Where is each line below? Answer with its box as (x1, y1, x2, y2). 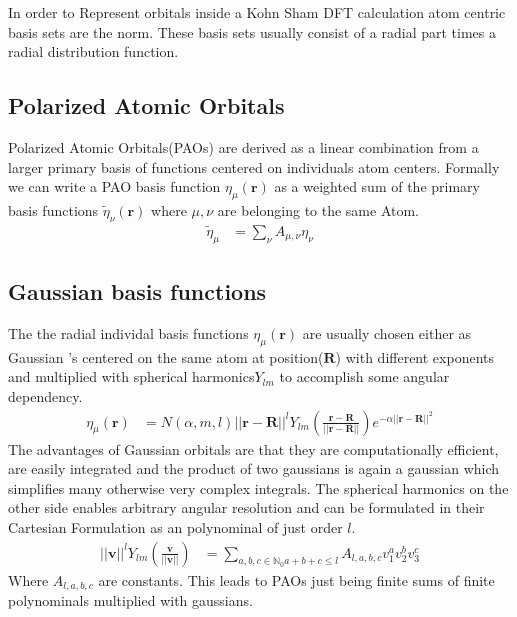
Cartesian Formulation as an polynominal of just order (8, 517, 343, 537)
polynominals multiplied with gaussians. (8, 590, 253, 611)
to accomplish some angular (279, 366, 450, 387)
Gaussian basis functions (8, 276, 267, 307)
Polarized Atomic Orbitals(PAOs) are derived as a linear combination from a (8, 136, 479, 157)
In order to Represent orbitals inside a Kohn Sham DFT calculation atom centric (8, 2, 506, 22)
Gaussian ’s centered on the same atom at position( (8, 346, 324, 367)
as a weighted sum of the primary (274, 176, 480, 197)
